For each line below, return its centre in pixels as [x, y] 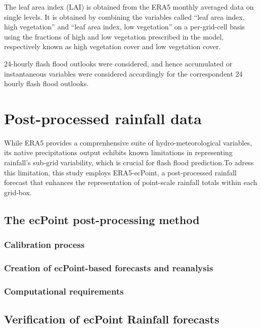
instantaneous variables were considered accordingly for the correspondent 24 [123, 73]
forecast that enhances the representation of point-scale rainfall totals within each [131, 182]
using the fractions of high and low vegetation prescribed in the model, [114, 36]
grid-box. [18, 192]
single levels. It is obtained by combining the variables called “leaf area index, [124, 16]
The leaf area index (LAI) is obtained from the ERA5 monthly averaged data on [129, 7]
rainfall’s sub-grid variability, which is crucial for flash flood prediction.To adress [129, 162]
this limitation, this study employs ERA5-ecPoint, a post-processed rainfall [120, 172]
